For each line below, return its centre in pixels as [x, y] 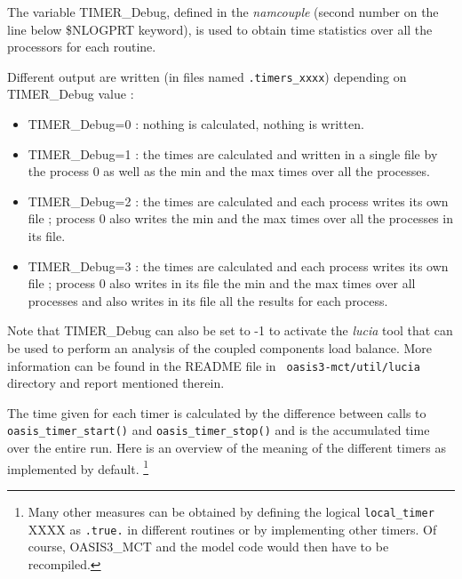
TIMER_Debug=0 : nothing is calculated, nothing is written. [196, 124]
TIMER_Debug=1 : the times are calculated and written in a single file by [233, 153]
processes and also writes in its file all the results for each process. [208, 300]
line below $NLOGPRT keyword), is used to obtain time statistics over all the [220, 29]
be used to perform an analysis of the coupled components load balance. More [219, 347]
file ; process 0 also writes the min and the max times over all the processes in [241, 218]
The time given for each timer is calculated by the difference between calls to [217, 412]
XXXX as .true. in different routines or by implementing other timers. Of [232, 529]
